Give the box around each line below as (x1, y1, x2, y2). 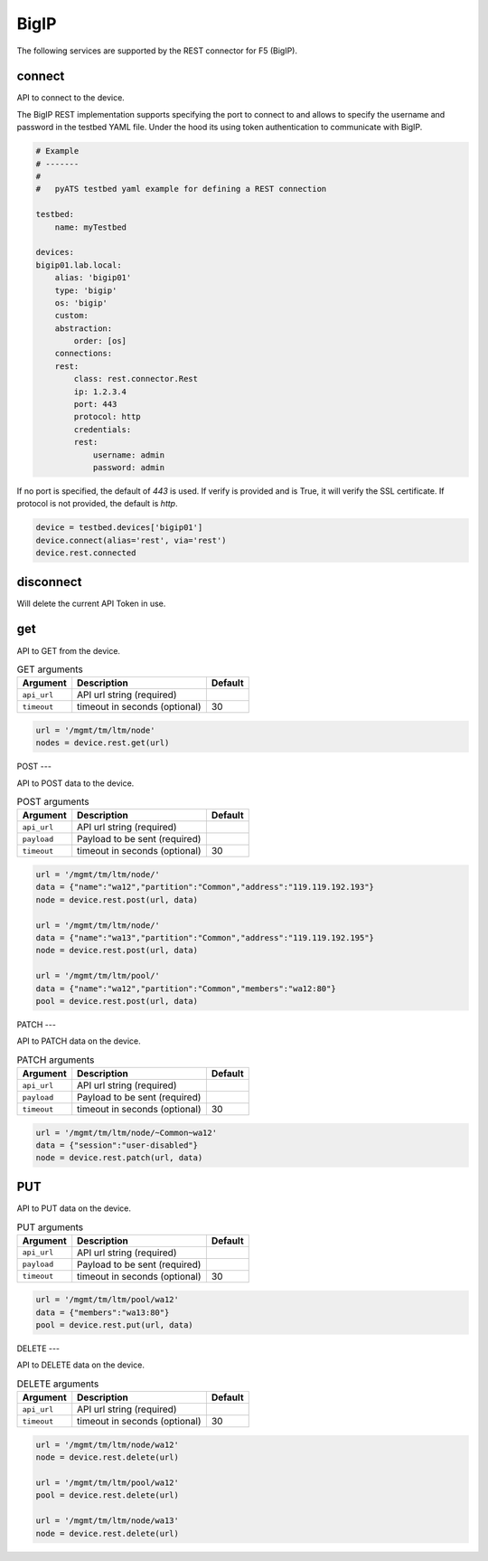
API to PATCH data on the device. (16, 1036, 141, 1046)
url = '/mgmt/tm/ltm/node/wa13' (35, 1516, 180, 1526)
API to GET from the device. (16, 645, 121, 656)
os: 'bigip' (54, 298, 108, 307)
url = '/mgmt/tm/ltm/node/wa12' (35, 1439, 180, 1450)
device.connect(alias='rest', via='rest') (35, 535, 227, 545)
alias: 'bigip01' (54, 272, 132, 283)
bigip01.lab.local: (35, 260, 122, 270)
